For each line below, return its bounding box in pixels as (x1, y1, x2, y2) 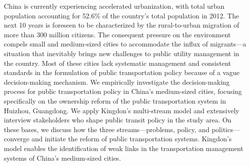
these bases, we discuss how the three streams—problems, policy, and (4, 124, 210, 134)
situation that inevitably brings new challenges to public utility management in (4, 48, 239, 58)
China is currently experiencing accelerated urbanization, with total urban (4, 1, 225, 11)
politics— (211, 124, 240, 134)
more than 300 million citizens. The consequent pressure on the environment (4, 29, 231, 39)
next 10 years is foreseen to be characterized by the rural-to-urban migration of (4, 20, 239, 30)
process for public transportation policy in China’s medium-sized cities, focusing (4, 86, 242, 96)
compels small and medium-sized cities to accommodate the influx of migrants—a (4, 39, 247, 49)
